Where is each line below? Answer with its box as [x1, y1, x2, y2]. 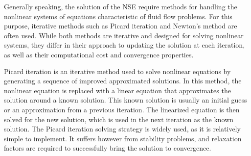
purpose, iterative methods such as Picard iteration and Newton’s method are [4, 21, 237, 31]
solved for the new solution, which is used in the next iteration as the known [4, 114, 234, 124]
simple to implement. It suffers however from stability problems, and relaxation [4, 133, 242, 143]
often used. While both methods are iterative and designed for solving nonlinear [4, 30, 244, 40]
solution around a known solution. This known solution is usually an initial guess [4, 95, 247, 105]
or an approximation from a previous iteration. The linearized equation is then [4, 104, 240, 114]
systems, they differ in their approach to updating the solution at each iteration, [4, 40, 245, 50]
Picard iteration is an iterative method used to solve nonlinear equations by [4, 66, 231, 76]
